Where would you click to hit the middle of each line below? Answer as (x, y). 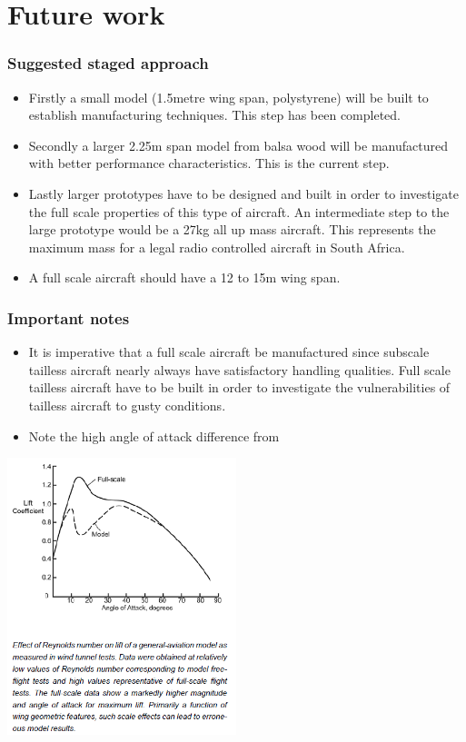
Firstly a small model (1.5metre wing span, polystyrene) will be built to (228, 97)
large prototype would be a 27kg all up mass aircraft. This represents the (232, 229)
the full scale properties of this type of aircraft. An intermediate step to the (239, 211)
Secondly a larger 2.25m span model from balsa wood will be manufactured (238, 145)
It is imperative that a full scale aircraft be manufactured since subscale (229, 352)
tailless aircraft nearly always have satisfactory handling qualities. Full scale (239, 369)
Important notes (69, 317)
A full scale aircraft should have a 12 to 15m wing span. (184, 277)
